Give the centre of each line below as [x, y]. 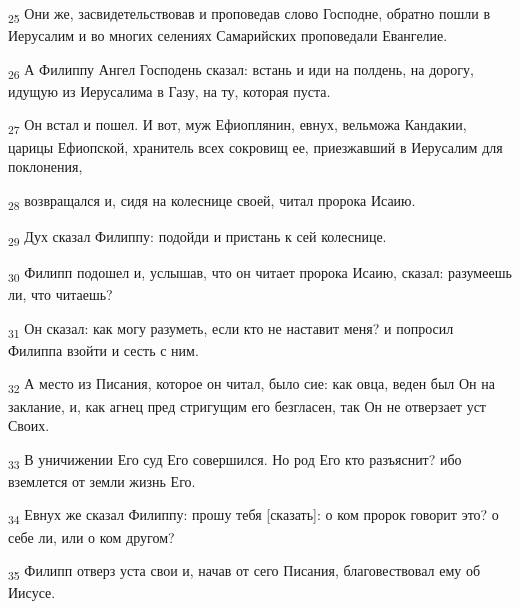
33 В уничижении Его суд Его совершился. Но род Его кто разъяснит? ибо [235, 460]
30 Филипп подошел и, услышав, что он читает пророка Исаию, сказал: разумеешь [260, 273]
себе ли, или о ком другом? [91, 536]
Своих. [29, 425]
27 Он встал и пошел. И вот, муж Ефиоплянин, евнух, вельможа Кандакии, [237, 126]
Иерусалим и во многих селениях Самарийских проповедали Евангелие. [228, 35]
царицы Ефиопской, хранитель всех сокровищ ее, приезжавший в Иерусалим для [255, 146]
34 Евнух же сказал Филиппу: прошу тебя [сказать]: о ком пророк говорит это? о [253, 516]
